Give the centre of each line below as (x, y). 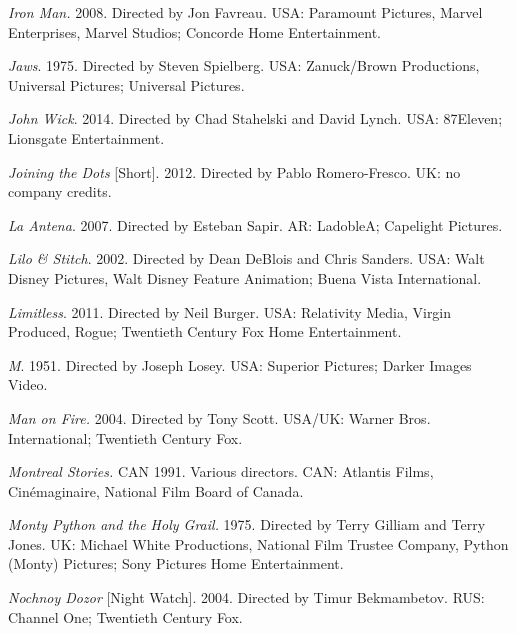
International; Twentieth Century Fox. (125, 437)
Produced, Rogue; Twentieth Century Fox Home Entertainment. (205, 331)
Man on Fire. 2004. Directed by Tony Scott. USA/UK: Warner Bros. (219, 417)
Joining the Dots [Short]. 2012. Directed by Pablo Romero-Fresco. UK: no (234, 171)
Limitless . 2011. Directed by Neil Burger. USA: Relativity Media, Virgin (230, 311)
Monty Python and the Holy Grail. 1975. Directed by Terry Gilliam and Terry (247, 524)
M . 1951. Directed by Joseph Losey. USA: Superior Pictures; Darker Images (240, 364)
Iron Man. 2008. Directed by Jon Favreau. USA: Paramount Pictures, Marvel (245, 12)
